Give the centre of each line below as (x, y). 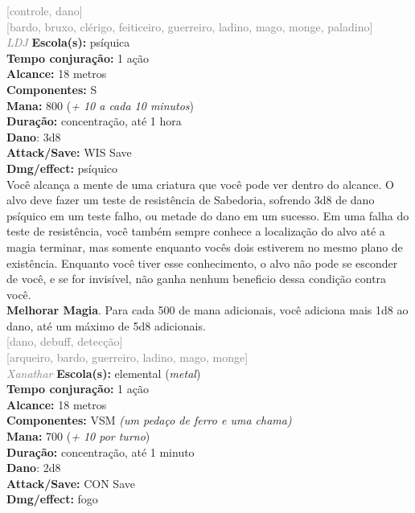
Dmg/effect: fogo (52, 499)
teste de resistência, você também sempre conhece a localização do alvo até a (196, 231)
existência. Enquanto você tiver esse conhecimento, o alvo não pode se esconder (202, 263)
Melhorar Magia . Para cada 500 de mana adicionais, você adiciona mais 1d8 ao (207, 310)
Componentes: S (52, 89)
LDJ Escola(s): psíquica (68, 42)
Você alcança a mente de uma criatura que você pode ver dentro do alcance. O (200, 184)
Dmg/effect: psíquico (62, 168)
